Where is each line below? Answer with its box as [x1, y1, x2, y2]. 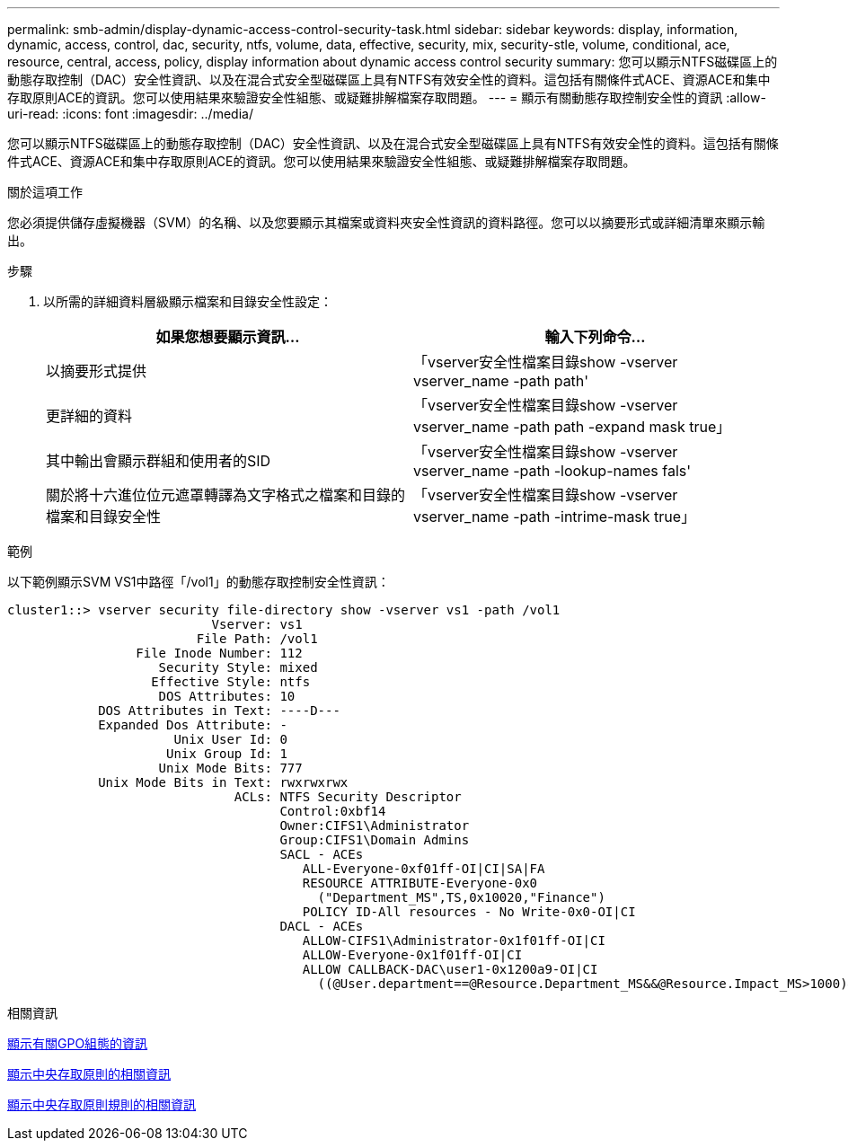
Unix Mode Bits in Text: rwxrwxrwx [98, 775, 349, 790]
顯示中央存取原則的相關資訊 [7, 1066, 171, 1082]
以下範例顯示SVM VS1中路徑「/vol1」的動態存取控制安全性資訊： [7, 574, 390, 589]
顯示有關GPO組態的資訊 [7, 1036, 148, 1051]
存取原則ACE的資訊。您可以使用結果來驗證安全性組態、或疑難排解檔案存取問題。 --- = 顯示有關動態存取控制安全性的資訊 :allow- [7, 90, 766, 105]
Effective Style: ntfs [151, 675, 311, 689]
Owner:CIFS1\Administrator [279, 818, 470, 833]
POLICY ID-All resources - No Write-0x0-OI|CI [302, 905, 636, 919]
